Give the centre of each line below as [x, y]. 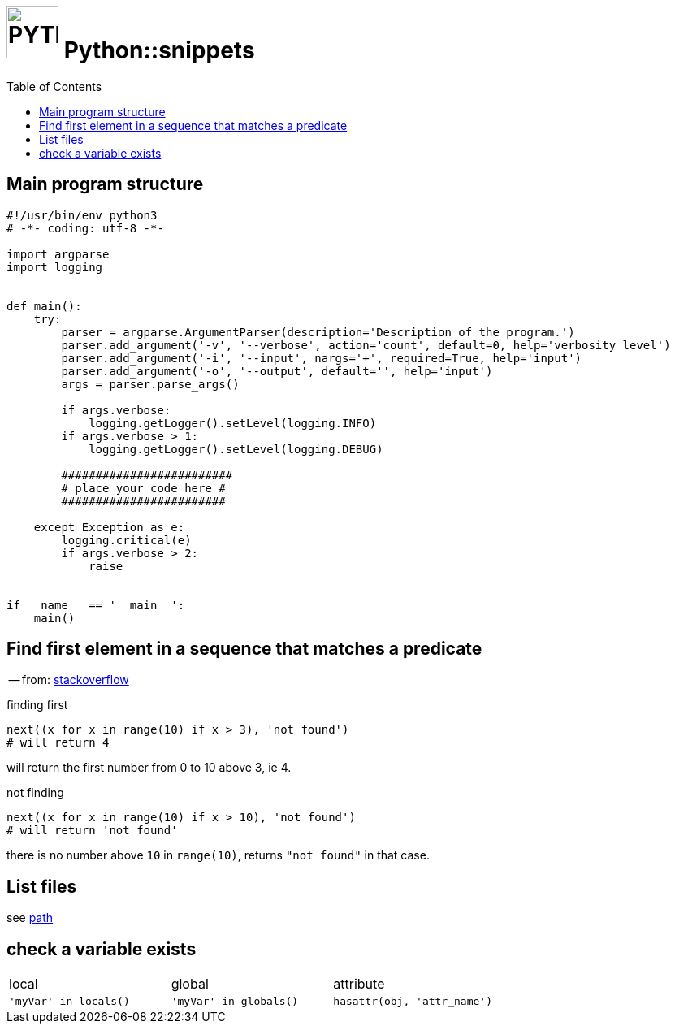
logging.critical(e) [126, 540]
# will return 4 [58, 743]
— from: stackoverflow [69, 680]
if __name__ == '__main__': [96, 605]
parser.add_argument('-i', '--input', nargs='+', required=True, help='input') [322, 358]
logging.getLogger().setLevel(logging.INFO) [233, 423]
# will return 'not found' [92, 831]
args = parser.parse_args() [150, 384]
